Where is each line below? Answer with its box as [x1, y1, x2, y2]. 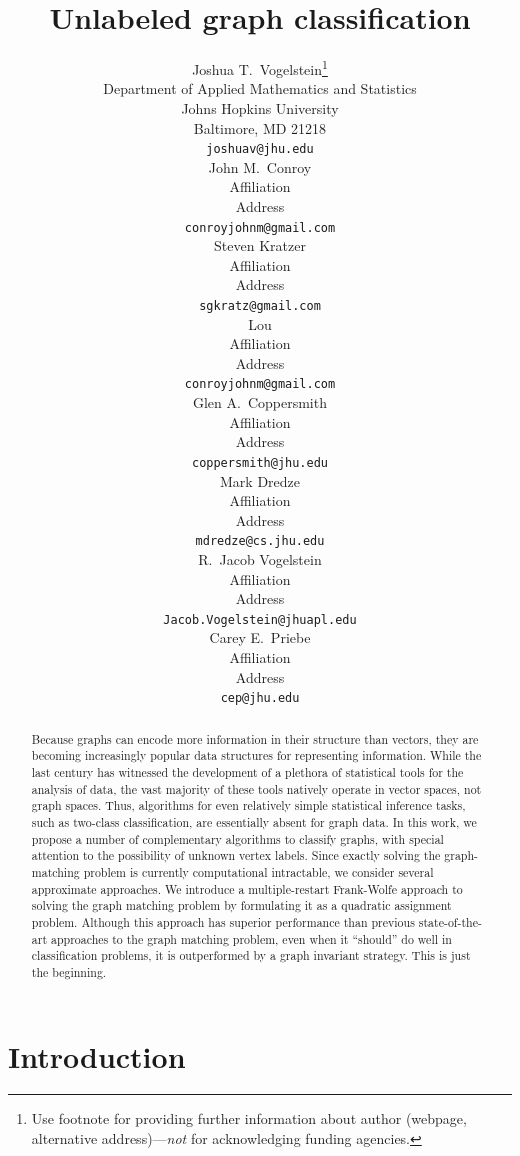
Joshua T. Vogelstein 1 [192, 56, 328, 79]
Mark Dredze [220, 470, 300, 491]
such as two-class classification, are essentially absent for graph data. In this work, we [31, 813, 477, 830]
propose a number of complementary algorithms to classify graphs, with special [31, 830, 444, 847]
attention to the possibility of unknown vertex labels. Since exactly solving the [31, 847, 441, 864]
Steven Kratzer [214, 235, 306, 256]
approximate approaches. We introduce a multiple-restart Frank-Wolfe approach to [31, 880, 463, 897]
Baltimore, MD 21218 [193, 117, 327, 138]
